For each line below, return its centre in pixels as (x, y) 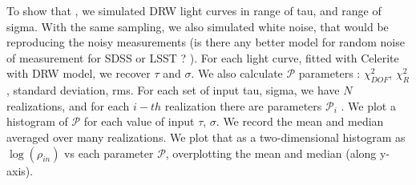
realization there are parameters (243, 105)
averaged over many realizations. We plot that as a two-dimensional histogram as (206, 137)
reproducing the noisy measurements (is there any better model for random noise (206, 42)
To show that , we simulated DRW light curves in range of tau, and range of (194, 10)
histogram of (37, 121)
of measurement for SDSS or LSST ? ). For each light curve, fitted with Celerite (203, 57)
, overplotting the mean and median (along (271, 153)
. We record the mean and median (300, 121)
